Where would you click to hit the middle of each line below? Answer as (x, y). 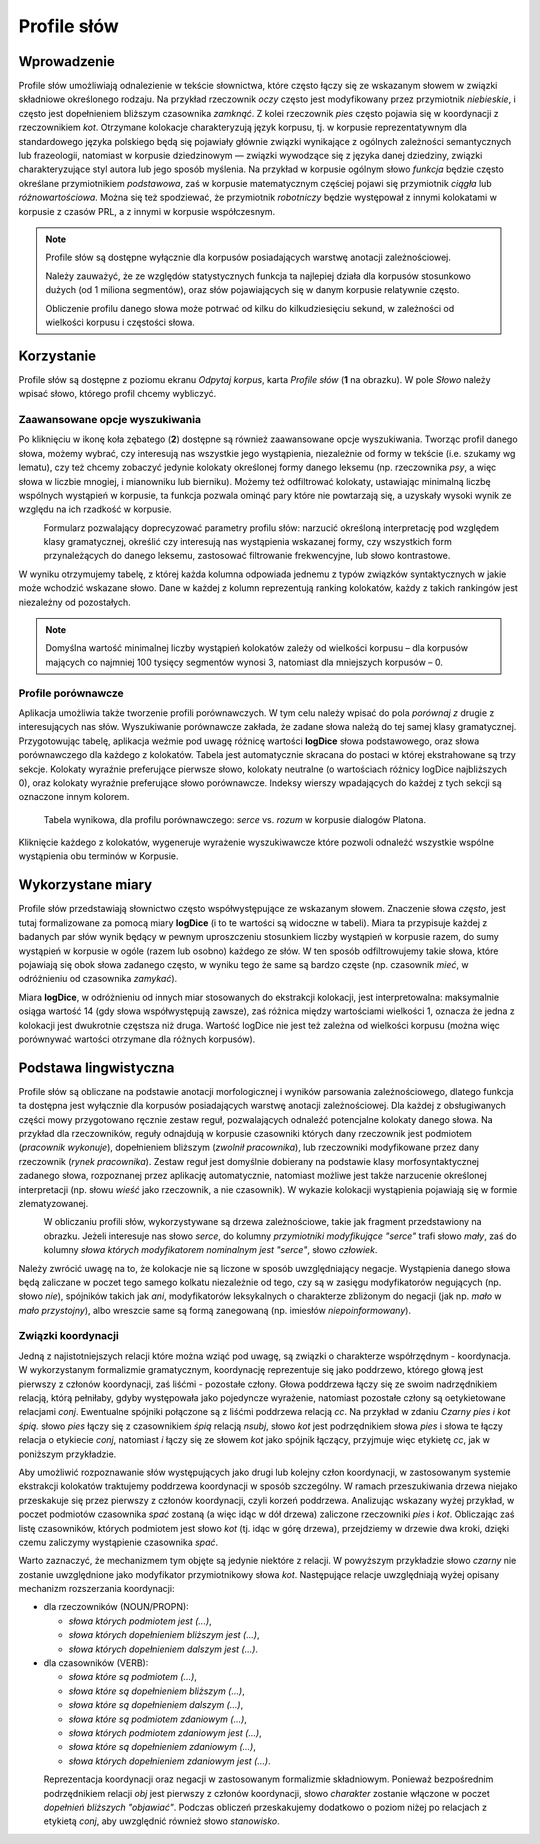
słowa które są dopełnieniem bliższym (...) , (156, 1691)
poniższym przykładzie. (67, 1454)
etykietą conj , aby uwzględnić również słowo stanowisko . (161, 1821)
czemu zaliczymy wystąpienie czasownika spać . (118, 1542)
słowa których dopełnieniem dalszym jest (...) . (163, 1649)
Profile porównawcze (71, 693)
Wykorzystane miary (85, 885)
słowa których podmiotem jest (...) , (140, 1621)
